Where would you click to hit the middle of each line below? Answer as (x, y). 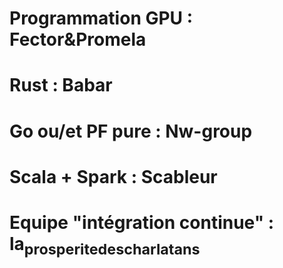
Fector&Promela (78, 39)
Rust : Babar (61, 85)
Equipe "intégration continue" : (142, 222)
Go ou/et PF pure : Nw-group (131, 131)
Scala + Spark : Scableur (113, 176)
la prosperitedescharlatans (105, 245)
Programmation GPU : (101, 18)
